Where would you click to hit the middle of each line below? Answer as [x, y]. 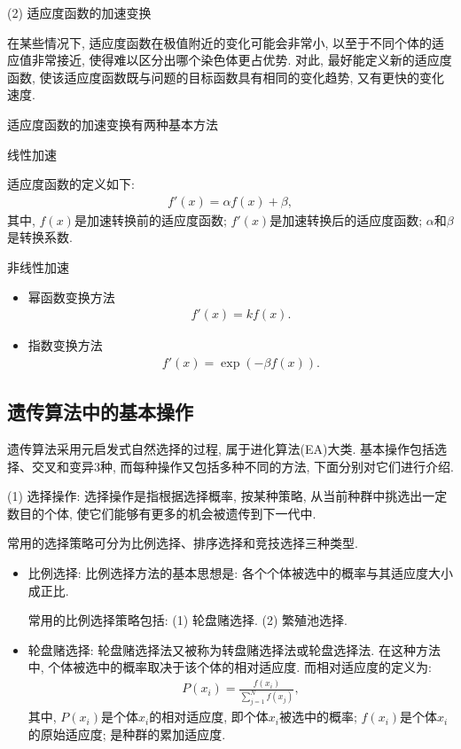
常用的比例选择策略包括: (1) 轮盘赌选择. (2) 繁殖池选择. [188, 620]
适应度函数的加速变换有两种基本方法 [113, 124]
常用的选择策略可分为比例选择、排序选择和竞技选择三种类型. [183, 543]
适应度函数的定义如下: [71, 184]
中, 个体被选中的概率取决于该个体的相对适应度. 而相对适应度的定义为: [230, 667]
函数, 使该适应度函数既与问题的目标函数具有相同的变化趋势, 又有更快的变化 [226, 77]
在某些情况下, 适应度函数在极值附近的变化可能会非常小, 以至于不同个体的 [220, 42]
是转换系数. [40, 237]
